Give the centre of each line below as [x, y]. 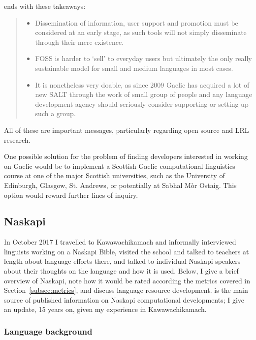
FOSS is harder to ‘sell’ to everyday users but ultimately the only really [144, 58]
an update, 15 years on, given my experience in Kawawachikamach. [105, 309]
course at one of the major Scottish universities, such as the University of [114, 175]
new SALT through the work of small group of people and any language [144, 94]
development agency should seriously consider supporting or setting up [142, 104]
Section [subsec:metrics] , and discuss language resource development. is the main [126, 290]
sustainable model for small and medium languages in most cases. [134, 68]
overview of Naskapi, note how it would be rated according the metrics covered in [127, 280]
